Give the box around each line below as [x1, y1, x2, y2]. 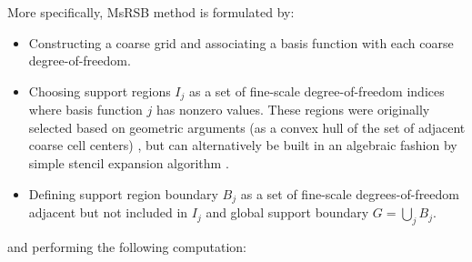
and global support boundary [206, 203, 369, 222]
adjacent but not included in [28, 203, 188, 222]
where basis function [28, 100, 143, 119]
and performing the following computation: [7, 237, 247, 256]
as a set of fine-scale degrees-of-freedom [240, 184, 459, 203]
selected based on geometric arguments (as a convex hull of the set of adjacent [28, 117, 466, 136]
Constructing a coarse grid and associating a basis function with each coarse [28, 33, 454, 52]
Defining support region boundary [28, 184, 218, 203]
